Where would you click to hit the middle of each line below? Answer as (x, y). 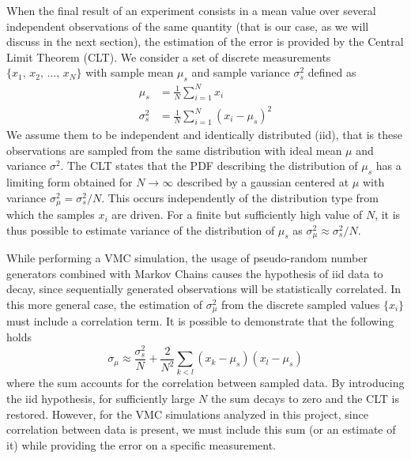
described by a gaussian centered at (263, 182)
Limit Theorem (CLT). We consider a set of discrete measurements (169, 56)
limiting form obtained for (70, 182)
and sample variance (241, 72)
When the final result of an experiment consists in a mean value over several (191, 10)
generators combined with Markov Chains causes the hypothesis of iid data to (195, 273)
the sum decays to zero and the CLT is (305, 398)
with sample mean (130, 72)
